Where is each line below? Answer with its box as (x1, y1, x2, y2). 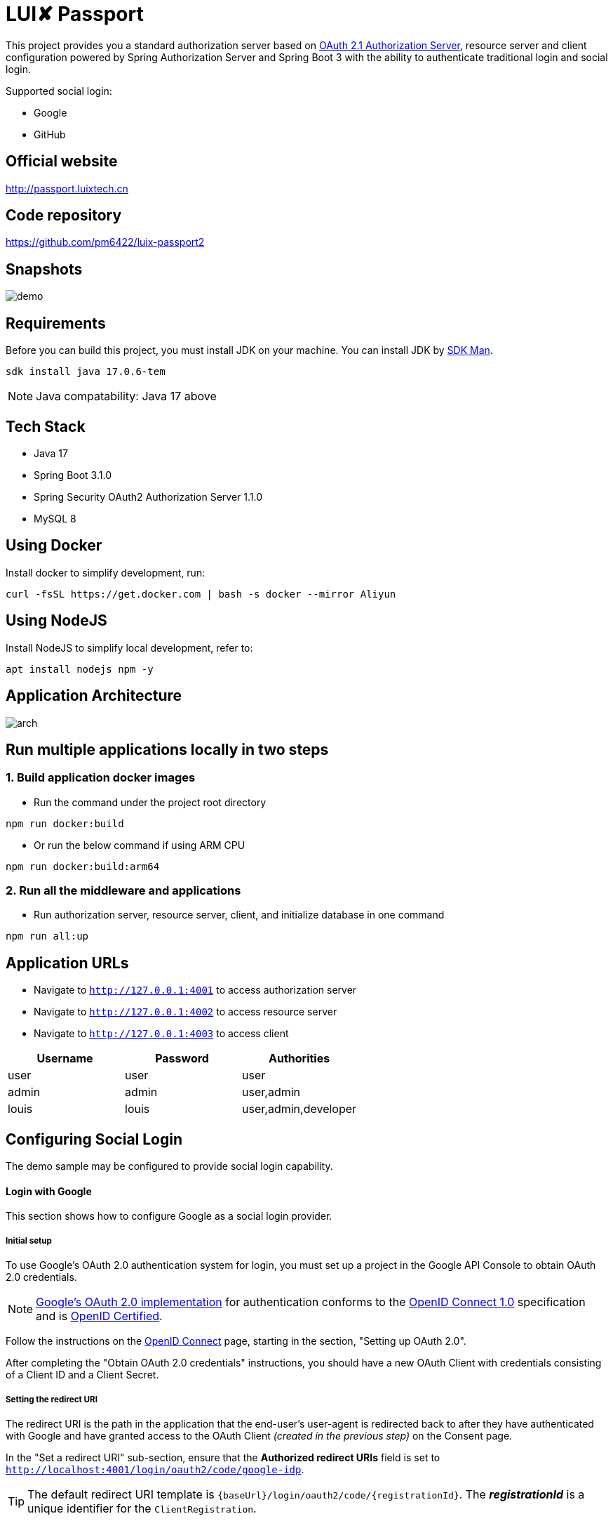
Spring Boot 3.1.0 (34, 468, 112, 481)
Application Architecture (6, 687, 182, 705)
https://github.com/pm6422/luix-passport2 (6, 236, 205, 249)
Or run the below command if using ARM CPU (34, 838, 245, 851)
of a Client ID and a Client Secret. (6, 1369, 159, 1381)
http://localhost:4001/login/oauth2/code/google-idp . (6, 1463, 304, 1475)
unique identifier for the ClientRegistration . (27, 1501, 257, 1515)
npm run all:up (6, 930, 89, 942)
